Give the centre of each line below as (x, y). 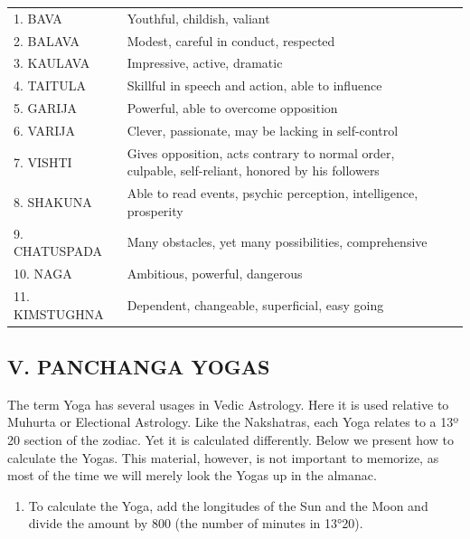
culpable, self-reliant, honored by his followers (253, 170)
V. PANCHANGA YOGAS (139, 367)
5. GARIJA (46, 108)
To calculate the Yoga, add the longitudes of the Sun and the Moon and (228, 505)
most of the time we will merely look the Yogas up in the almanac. (192, 475)
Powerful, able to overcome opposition (232, 108)
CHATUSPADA (58, 251)
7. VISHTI (43, 161)
